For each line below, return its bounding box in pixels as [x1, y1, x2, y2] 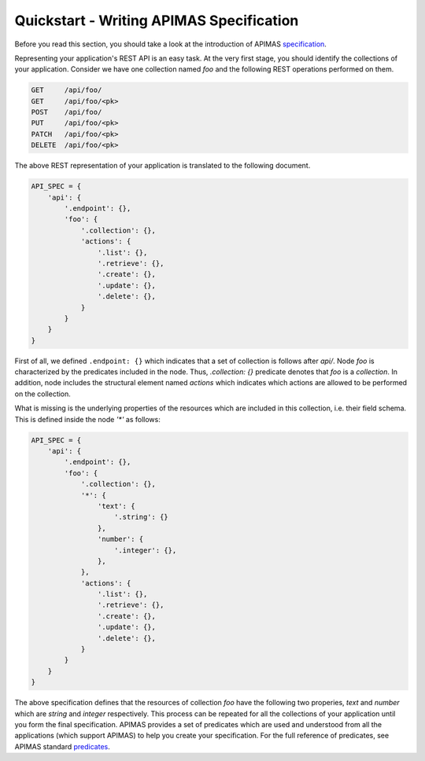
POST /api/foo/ [31, 108, 102, 117]
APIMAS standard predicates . [14, 741, 110, 751]
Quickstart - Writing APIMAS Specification [14, 12, 299, 29]
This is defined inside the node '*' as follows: [14, 414, 161, 424]
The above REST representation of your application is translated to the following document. [14, 161, 311, 171]
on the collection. [14, 389, 71, 399]
